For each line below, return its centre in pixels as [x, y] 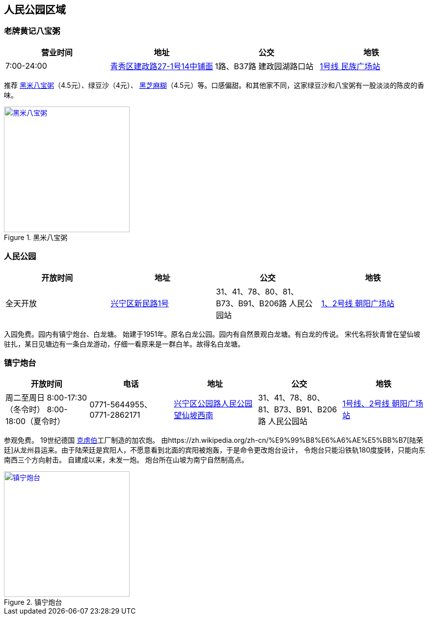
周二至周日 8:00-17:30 [46, 398]
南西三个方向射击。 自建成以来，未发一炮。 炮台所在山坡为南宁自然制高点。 [126, 460]
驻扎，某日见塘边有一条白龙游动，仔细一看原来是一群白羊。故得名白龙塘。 [124, 344]
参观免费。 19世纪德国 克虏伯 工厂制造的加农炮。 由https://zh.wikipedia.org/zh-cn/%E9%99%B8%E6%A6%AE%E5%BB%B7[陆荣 [214, 440]
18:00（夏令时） [35, 421]
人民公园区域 [35, 10]
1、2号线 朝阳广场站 [358, 303]
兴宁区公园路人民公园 [213, 404]
